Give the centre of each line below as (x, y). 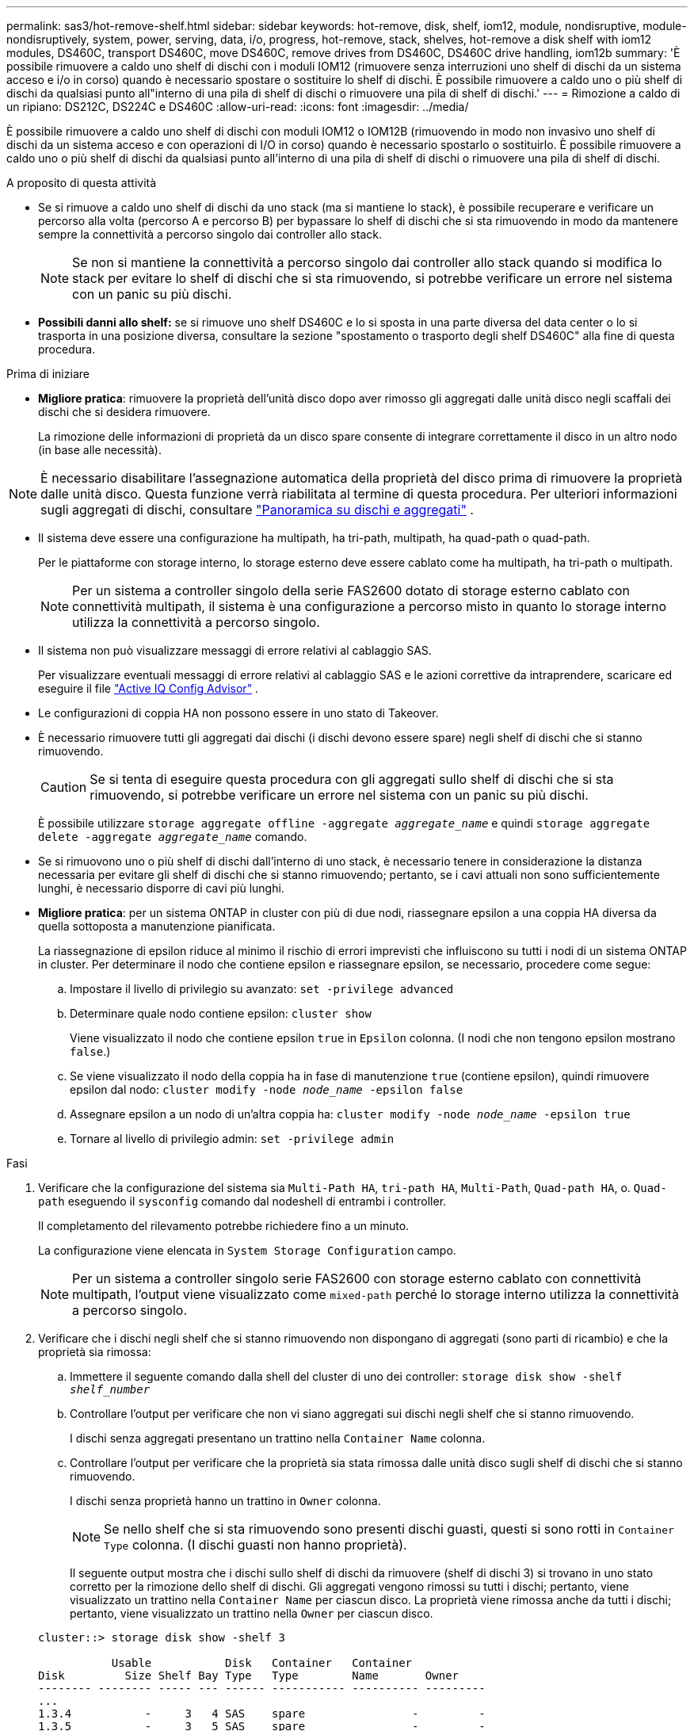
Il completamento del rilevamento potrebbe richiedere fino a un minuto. (224, 1226)
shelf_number (110, 1389)
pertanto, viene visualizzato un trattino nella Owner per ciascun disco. (252, 1613)
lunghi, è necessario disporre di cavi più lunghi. (161, 888)
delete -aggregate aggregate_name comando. (173, 837)
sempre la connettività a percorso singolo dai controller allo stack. (210, 234)
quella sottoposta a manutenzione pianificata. (157, 926)
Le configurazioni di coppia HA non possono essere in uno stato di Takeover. (238, 713)
